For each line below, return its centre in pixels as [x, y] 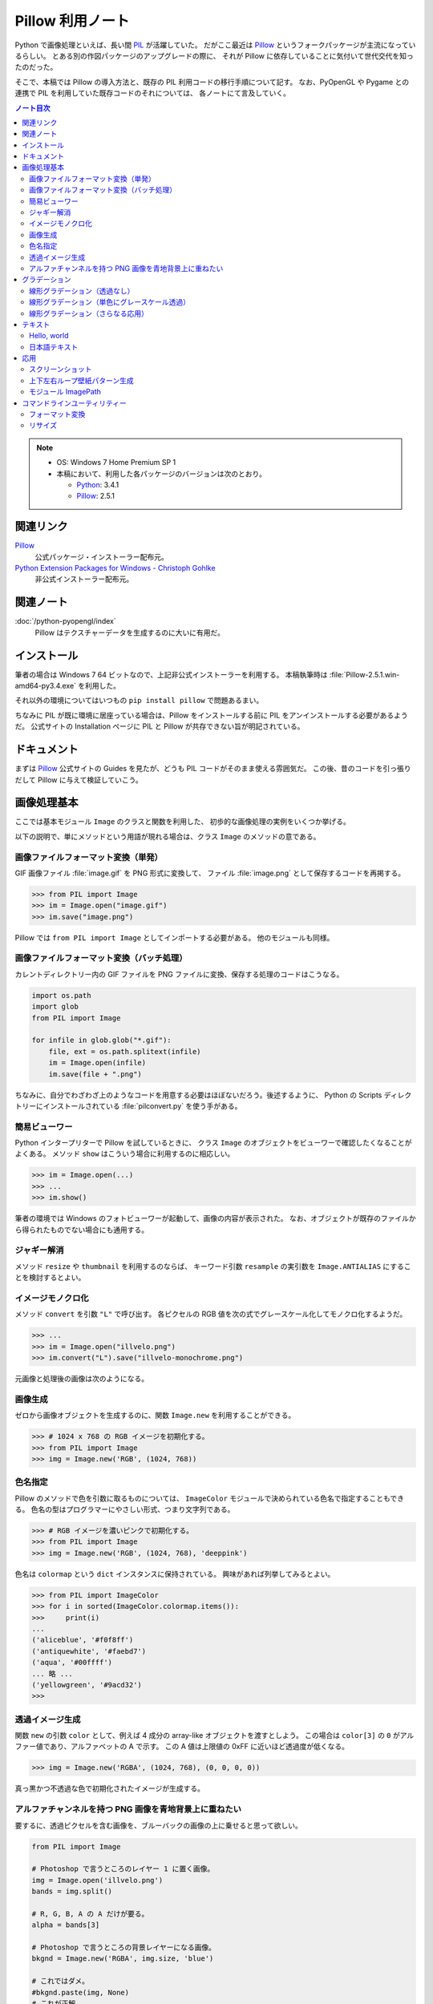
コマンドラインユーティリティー [75, 403]
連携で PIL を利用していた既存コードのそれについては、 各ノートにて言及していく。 [152, 93]
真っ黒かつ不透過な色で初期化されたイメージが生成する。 [109, 1788]
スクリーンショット [61, 370]
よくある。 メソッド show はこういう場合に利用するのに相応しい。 [125, 1154]
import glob [55, 1007]
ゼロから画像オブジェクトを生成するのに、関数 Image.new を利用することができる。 [155, 1416]
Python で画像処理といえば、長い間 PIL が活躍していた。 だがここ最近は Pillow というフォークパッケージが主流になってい [215, 45]
